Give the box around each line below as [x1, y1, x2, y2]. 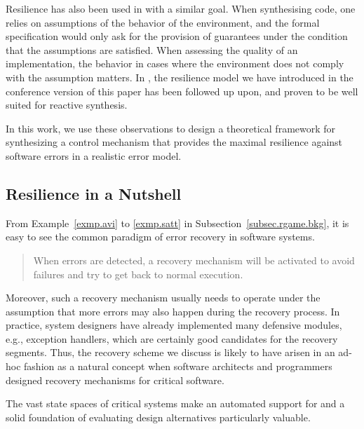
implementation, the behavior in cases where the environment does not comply [6, 56, 344, 71]
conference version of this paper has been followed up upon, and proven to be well [6, 83, 358, 98]
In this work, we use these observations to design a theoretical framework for [6, 121, 336, 135]
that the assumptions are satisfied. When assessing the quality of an [6, 42, 298, 57]
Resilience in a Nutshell [6, 182, 182, 204]
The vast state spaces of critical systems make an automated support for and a [6, 396, 345, 411]
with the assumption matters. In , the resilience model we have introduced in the [6, 69, 353, 84]
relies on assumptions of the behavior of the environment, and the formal [6, 15, 320, 29]
